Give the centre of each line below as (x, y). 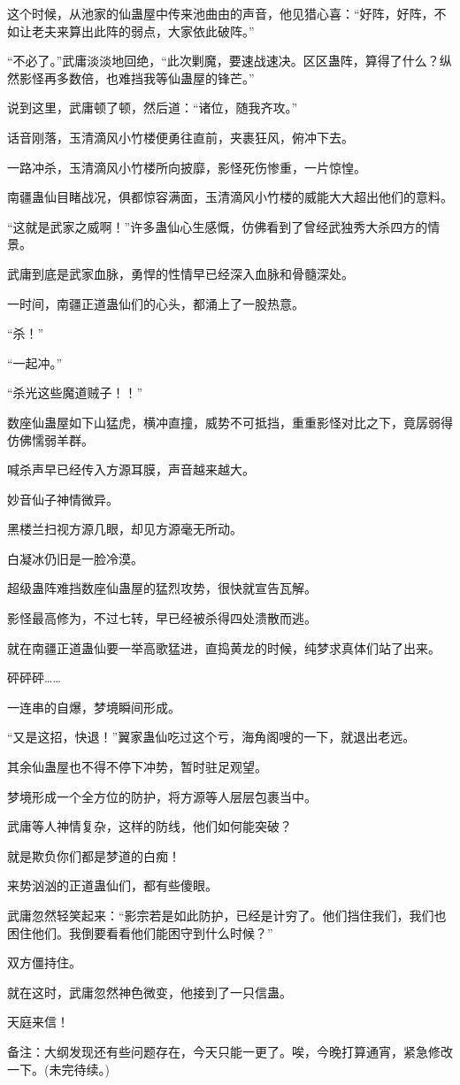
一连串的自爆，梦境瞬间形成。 (94, 707)
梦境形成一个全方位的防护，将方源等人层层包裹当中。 (162, 796)
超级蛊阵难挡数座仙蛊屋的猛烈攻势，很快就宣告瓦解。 (162, 588)
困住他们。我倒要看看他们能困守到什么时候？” (140, 932)
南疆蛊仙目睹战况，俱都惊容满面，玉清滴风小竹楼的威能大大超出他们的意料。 (230, 197)
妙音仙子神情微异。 (63, 499)
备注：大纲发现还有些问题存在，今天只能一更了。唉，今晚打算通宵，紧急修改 (230, 1051)
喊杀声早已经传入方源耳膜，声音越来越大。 (131, 469)
